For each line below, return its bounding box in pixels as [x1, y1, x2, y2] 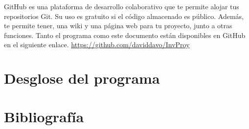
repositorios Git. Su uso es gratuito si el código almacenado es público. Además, [4, 11, 244, 21]
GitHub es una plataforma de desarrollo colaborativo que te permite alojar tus [4, 1, 239, 11]
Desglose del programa [4, 68, 160, 88]
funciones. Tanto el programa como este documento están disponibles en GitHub [4, 30, 246, 40]
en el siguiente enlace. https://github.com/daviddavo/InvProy [4, 39, 190, 50]
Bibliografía [4, 106, 84, 126]
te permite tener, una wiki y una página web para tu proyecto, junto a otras [4, 20, 232, 31]
